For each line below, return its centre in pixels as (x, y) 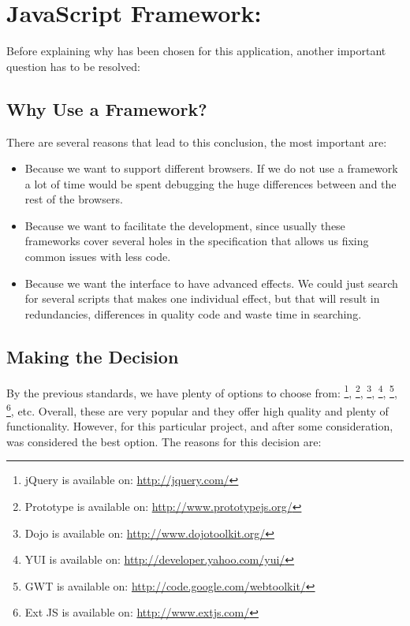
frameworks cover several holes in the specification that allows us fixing (197, 241)
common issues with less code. (98, 257)
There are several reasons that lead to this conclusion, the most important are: (197, 142)
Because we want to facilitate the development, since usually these (185, 225)
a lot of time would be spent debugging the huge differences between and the (211, 183)
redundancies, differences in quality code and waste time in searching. (193, 313)
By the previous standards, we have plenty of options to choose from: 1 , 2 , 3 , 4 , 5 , (202, 391)
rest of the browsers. (74, 199)
